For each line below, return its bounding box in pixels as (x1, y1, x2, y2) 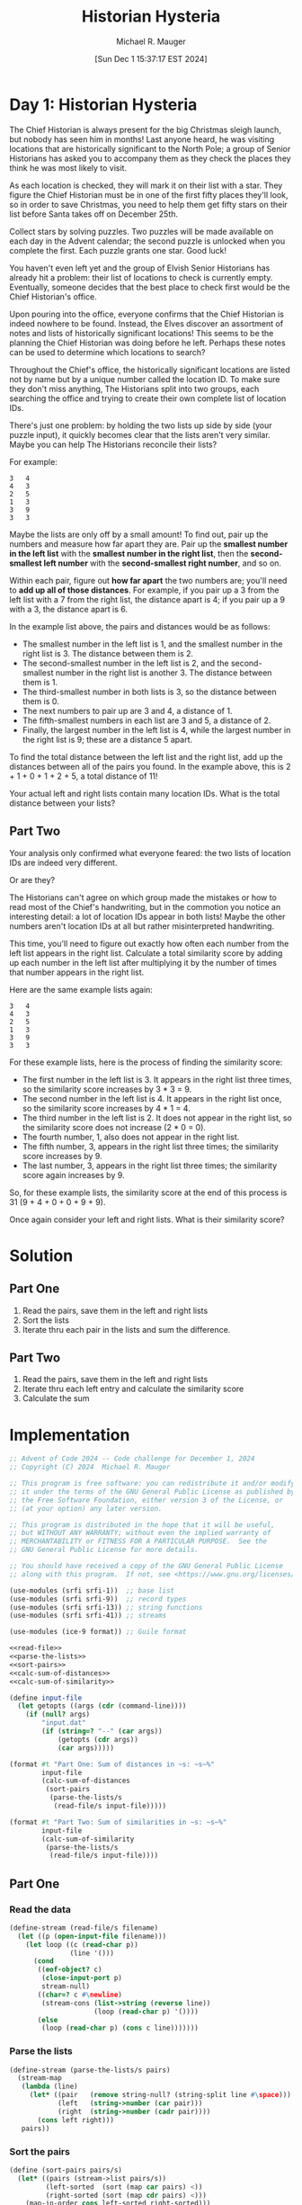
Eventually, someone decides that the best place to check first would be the (9, 281, 290, 292)
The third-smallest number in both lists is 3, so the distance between (22, 686, 277, 697)
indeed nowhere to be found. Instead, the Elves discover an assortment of (9, 317, 284, 329)
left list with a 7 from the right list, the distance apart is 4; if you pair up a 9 (9, 594, 286, 604)
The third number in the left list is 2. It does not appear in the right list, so (22, 1112, 292, 1123)
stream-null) (41, 1982, 91, 1991)
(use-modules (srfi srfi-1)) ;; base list (9, 1585, 175, 1595)
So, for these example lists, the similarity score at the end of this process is (9, 1187, 288, 1198)
